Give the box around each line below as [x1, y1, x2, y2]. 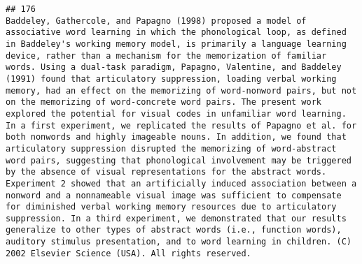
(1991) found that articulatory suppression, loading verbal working [6, 73, 337, 84]
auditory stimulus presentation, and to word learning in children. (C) [6, 237, 351, 247]
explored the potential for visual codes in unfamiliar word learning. [6, 108, 347, 119]
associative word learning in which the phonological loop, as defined [6, 27, 347, 38]
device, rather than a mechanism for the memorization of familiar [6, 50, 327, 61]
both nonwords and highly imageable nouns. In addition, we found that [6, 132, 347, 142]
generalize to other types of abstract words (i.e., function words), [6, 225, 342, 235]
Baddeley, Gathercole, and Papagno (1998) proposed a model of [6, 15, 307, 26]
